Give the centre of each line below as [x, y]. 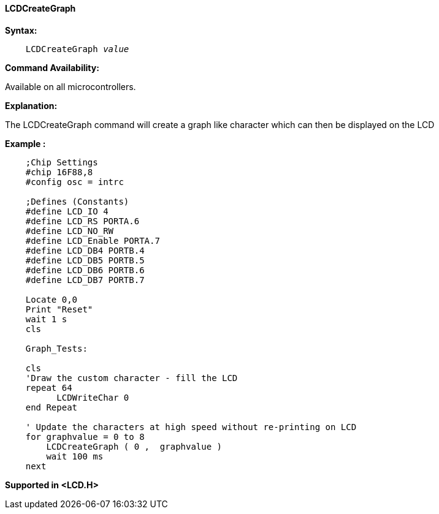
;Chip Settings [62, 162]
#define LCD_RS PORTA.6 [82, 221]
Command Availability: [52, 67]
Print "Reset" [59, 309]
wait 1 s [46, 319]
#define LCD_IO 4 [67, 211]
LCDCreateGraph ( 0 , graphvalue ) [134, 446]
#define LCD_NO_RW [70, 231]
